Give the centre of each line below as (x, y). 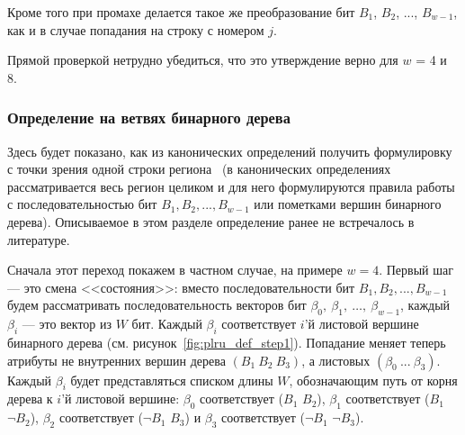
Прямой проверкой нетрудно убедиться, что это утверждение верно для (203, 60)
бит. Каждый (167, 324)
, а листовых (336, 360)
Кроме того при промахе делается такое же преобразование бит (181, 12)
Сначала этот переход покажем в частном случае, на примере (175, 270)
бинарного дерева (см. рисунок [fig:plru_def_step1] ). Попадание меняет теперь (227, 342)
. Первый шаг (416, 270)
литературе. (39, 239)
